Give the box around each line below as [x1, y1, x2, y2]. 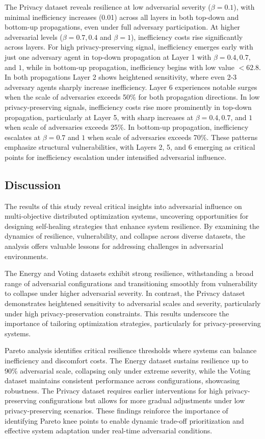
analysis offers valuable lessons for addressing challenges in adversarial [5, 241, 224, 251]
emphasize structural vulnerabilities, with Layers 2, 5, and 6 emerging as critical [5, 142, 255, 152]
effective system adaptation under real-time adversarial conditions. [5, 425, 213, 436]
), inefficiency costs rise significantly [130, 31, 243, 42]
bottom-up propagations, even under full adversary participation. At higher [5, 21, 241, 32]
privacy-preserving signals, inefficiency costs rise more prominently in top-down [5, 101, 252, 112]
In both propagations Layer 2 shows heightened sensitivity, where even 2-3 [5, 72, 237, 82]
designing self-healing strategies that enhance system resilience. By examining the [5, 220, 259, 231]
